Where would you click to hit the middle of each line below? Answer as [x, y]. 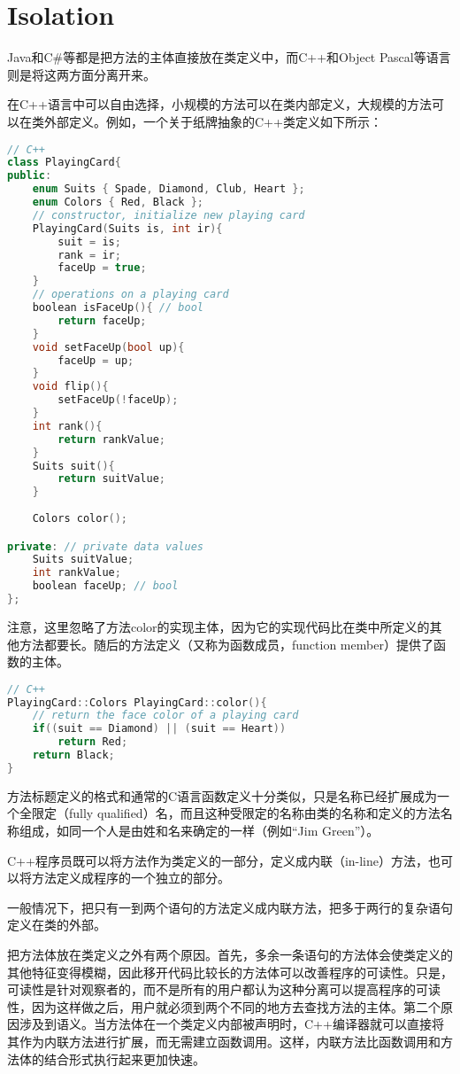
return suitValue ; [111, 479]
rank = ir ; [89, 255]
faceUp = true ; [102, 268]
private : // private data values [105, 546]
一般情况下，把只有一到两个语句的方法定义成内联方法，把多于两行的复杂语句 [230, 907]
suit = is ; [89, 241]
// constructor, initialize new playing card [169, 215]
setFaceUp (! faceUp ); [118, 400]
